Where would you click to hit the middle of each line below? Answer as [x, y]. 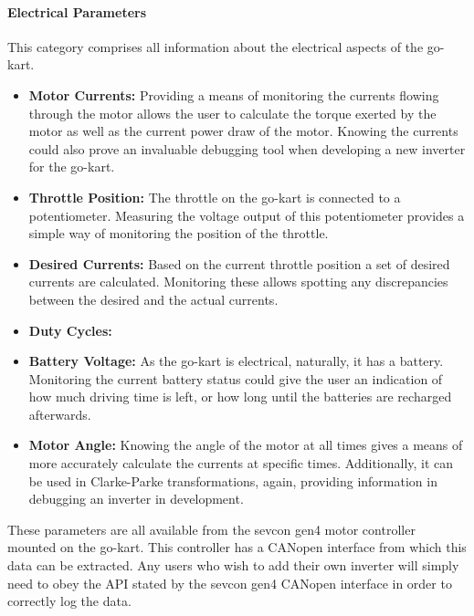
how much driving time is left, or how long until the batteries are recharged [240, 397]
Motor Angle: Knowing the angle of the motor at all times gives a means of [246, 445]
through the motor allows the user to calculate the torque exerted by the [232, 113]
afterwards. [60, 414]
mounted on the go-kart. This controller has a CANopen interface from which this [237, 547]
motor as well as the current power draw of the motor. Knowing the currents [243, 131]
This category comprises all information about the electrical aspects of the [216, 46]
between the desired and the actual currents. [153, 299]
